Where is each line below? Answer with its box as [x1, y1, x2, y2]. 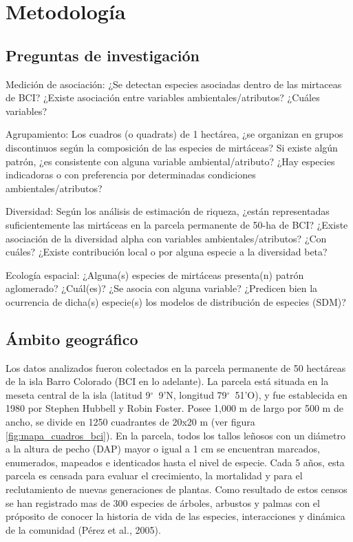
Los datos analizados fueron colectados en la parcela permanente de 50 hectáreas [6, 360, 346, 375]
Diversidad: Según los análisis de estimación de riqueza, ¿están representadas [6, 204, 330, 218]
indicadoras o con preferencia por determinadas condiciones [6, 167, 256, 182]
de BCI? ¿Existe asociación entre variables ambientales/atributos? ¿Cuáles [6, 90, 320, 105]
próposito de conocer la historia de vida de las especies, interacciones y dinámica [6, 509, 345, 523]
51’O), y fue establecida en [235, 387, 347, 402]
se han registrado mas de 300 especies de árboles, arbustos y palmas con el [6, 495, 320, 510]
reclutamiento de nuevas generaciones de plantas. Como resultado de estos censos [6, 482, 347, 497]
